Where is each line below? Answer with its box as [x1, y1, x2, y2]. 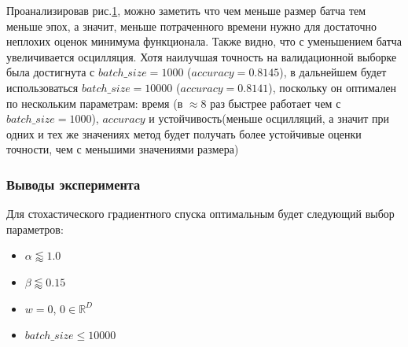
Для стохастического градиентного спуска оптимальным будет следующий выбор [6, 205, 395, 222]
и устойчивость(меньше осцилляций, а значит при [149, 110, 390, 127]
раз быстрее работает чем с [210, 94, 341, 111]
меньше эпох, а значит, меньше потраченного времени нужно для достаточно [6, 17, 377, 34]
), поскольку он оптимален [268, 79, 396, 95]
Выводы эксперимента [6, 174, 141, 194]
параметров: [6, 220, 64, 237]
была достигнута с [6, 64, 95, 80]
